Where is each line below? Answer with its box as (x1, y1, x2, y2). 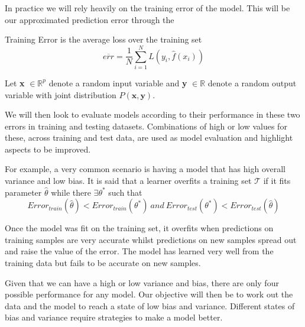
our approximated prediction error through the (5, 13, 174, 25)
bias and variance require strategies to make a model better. (5, 311, 223, 323)
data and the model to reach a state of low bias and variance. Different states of (5, 299, 295, 312)
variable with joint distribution (5, 88, 116, 101)
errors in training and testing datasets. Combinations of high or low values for (5, 119, 287, 132)
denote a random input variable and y (48, 76, 187, 89)
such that (108, 186, 142, 198)
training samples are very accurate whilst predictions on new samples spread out (5, 233, 297, 245)
